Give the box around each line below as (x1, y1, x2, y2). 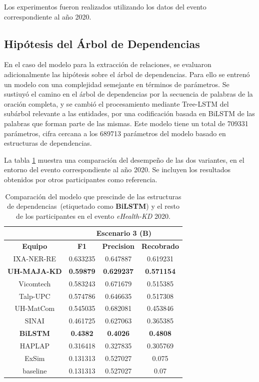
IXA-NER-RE (13, 253, 56, 263)
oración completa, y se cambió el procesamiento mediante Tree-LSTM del (4, 98, 229, 109)
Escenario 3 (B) (96, 228, 151, 238)
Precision (102, 241, 134, 251)
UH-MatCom (14, 303, 55, 313)
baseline (22, 365, 47, 375)
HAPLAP (19, 340, 49, 350)
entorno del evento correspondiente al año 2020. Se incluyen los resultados (4, 164, 231, 175)
